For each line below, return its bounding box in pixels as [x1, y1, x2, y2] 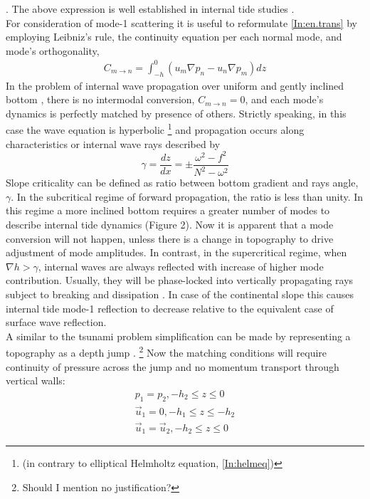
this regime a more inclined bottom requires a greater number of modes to [6, 203, 330, 218]
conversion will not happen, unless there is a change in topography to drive [6, 231, 334, 246]
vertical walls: [6, 373, 65, 388]
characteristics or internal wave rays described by [6, 136, 221, 151]
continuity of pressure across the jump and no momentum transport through [6, 359, 339, 374]
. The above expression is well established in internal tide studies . [6, 1, 295, 16]
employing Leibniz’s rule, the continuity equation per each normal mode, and [6, 29, 342, 44]
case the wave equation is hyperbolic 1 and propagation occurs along [6, 120, 305, 137]
